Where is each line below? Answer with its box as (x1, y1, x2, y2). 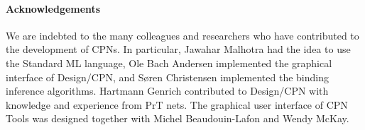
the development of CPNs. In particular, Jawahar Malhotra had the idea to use (6, 42, 351, 57)
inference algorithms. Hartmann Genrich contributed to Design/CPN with (6, 83, 329, 98)
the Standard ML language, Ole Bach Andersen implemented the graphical (6, 55, 332, 70)
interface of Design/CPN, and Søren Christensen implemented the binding (6, 69, 329, 84)
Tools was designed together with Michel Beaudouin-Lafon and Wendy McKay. (6, 111, 349, 126)
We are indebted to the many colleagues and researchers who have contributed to (6, 28, 359, 42)
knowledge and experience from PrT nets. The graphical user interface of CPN (6, 97, 348, 112)
